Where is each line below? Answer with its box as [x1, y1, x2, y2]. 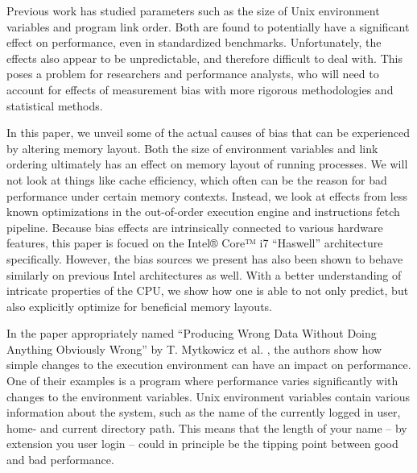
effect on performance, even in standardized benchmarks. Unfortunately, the [6, 34, 382, 51]
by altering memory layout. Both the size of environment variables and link [6, 139, 378, 156]
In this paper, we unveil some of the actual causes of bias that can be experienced [6, 124, 410, 141]
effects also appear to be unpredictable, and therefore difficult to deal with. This [6, 49, 403, 66]
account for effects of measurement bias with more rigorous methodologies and [6, 81, 394, 98]
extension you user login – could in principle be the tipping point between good [6, 435, 398, 452]
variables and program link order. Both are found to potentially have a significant [6, 18, 410, 35]
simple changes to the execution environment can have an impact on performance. [6, 356, 411, 373]
